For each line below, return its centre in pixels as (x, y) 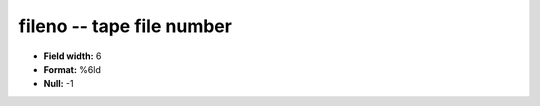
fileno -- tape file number (125, 26)
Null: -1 (58, 84)
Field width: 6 (72, 56)
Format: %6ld (72, 69)
